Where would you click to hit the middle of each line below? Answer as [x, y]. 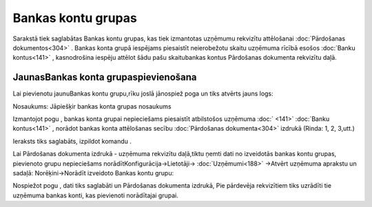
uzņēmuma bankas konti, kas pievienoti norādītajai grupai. [95, 195]
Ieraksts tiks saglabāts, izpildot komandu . [72, 141]
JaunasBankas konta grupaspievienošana [105, 77]
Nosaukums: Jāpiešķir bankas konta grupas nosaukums [92, 106]
